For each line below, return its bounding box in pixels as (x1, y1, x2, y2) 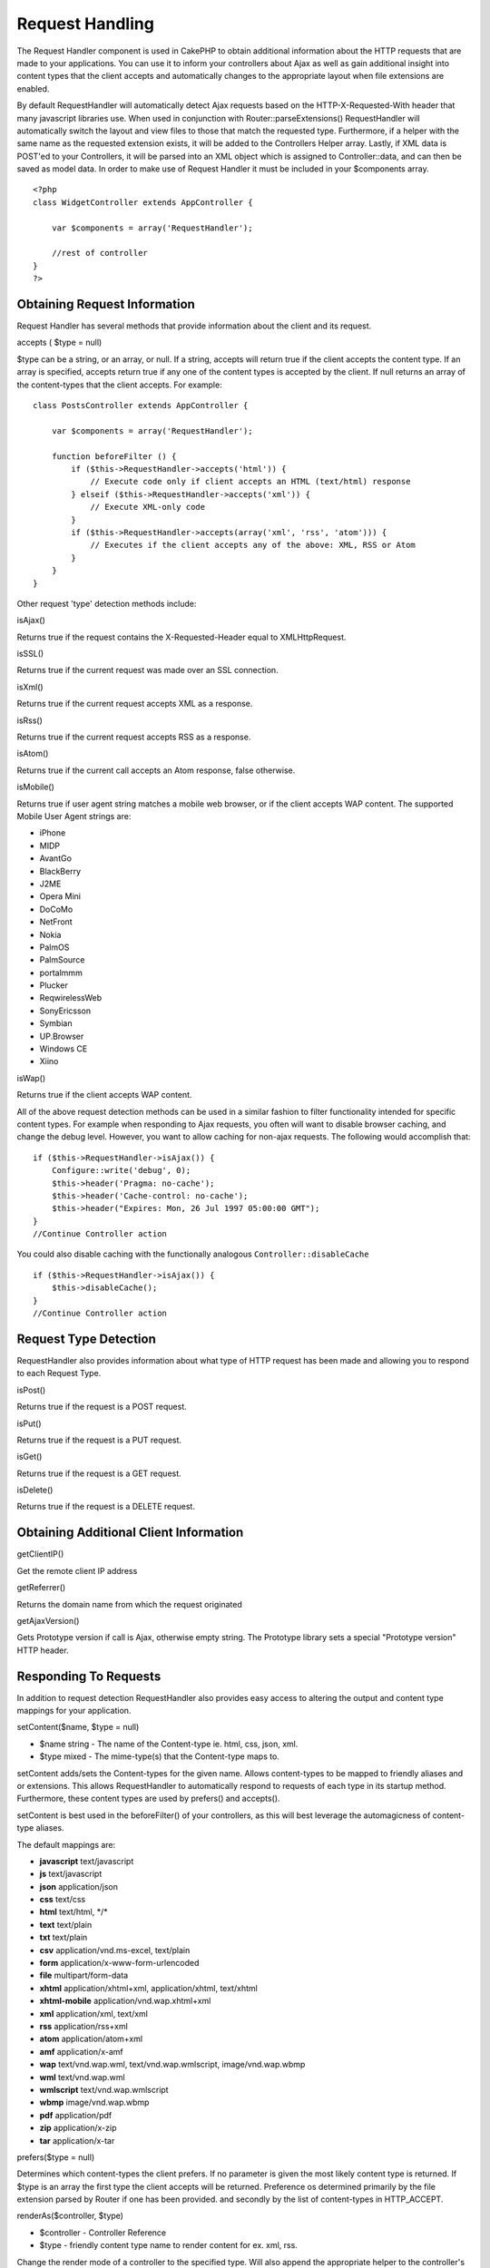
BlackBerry (39, 865, 82, 876)
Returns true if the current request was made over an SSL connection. (16, 665, 279, 676)
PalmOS (39, 942, 70, 953)
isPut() (16, 1418, 42, 1429)
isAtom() (16, 748, 49, 759)
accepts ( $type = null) (16, 337, 103, 348)
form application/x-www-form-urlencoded (39, 1958, 200, 1969)
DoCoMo (39, 904, 73, 914)
